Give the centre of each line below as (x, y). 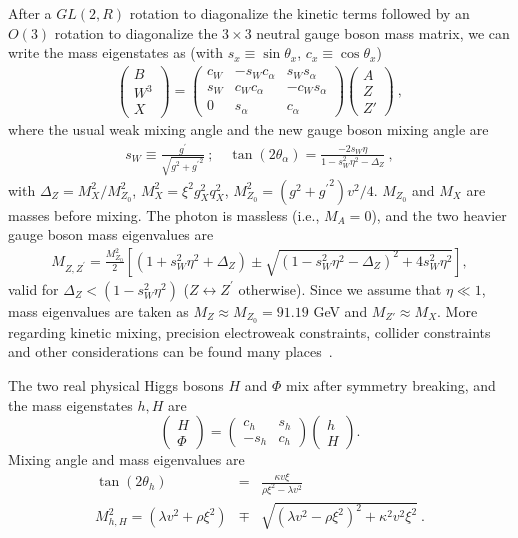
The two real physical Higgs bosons (116, 384)
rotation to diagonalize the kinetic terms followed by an (299, 13)
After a (30, 13)
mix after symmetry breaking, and (390, 384)
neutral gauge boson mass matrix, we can (383, 32)
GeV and (340, 310)
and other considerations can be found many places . (170, 351)
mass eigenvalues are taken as (98, 310)
